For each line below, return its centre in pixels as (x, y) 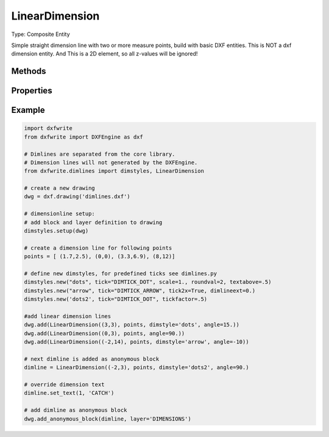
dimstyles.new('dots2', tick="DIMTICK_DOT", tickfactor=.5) (116, 299)
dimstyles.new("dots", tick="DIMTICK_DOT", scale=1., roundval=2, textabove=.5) (148, 282)
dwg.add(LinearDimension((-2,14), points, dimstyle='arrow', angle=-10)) (136, 342)
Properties (32, 91)
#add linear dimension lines (68, 316)
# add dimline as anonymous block (76, 410)
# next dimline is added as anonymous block (92, 359)
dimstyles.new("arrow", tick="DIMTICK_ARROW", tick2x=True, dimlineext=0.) (140, 291)
